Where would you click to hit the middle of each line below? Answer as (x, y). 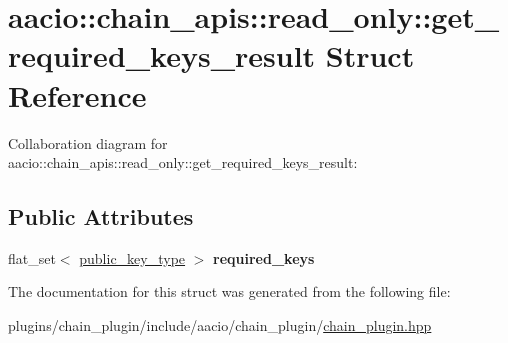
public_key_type (132, 257)
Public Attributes (101, 216)
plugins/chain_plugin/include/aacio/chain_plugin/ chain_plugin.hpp (220, 325)
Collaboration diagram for (88, 142)
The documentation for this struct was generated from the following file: (229, 291)
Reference (77, 94)
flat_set (32, 257)
